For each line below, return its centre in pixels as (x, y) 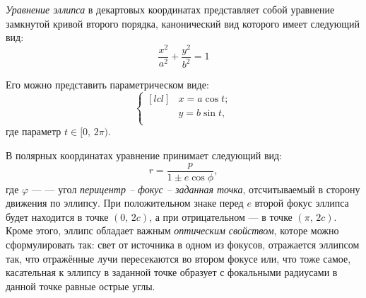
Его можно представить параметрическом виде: (107, 85)
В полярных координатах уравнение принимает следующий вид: (144, 155)
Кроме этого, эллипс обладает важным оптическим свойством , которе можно (172, 230)
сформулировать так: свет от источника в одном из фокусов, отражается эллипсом (183, 245)
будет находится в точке (57, 216)
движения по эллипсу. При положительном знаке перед (125, 203)
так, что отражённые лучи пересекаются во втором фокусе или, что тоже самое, (178, 258)
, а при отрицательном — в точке (221, 216)
